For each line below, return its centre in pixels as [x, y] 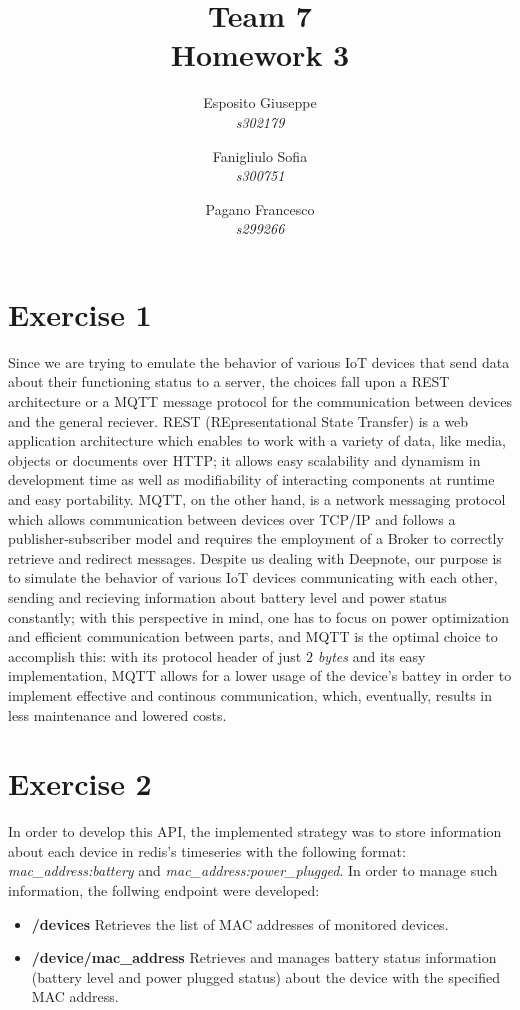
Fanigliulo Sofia [260, 155]
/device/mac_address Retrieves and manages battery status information [264, 957]
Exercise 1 [80, 313]
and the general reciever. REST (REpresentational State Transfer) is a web [238, 420]
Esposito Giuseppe [260, 102]
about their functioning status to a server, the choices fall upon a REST [229, 381]
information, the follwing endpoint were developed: [164, 890]
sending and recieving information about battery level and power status [227, 596]
